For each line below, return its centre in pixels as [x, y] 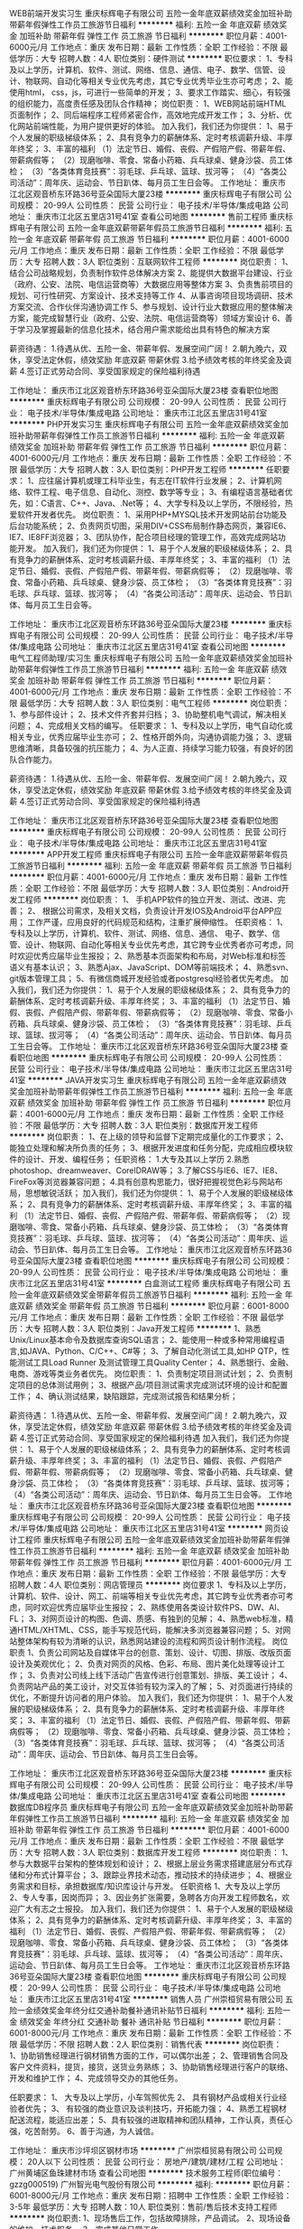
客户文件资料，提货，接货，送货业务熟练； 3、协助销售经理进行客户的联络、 [151, 2067]
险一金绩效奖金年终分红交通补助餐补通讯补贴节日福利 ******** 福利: [137, 2010]
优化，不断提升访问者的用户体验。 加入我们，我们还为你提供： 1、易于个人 [147, 1697]
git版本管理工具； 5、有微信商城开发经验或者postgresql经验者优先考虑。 [144, 979]
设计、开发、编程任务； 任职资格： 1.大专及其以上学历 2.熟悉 [138, 1159]
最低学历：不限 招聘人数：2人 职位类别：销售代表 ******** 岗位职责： [151, 2044]
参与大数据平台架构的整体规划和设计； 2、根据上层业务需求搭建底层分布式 [147, 1864]
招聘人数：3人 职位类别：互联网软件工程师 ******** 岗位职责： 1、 [168, 261]
